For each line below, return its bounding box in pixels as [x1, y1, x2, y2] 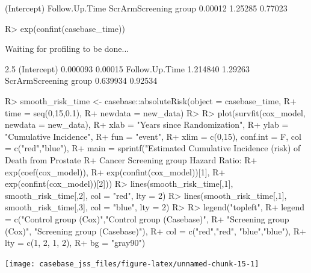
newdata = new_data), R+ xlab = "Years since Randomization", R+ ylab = [5, 118, 289, 131]
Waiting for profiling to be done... [5, 42, 129, 55]
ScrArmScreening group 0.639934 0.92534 [5, 74, 158, 87]
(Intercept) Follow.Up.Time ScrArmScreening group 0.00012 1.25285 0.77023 [5, 2, 288, 14]
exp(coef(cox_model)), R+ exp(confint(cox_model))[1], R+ [5, 165, 226, 178]
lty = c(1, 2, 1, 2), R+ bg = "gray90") [5, 236, 146, 249]
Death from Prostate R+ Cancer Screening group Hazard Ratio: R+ [5, 153, 257, 166]
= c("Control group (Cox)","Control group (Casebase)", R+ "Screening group [5, 212, 289, 225]
